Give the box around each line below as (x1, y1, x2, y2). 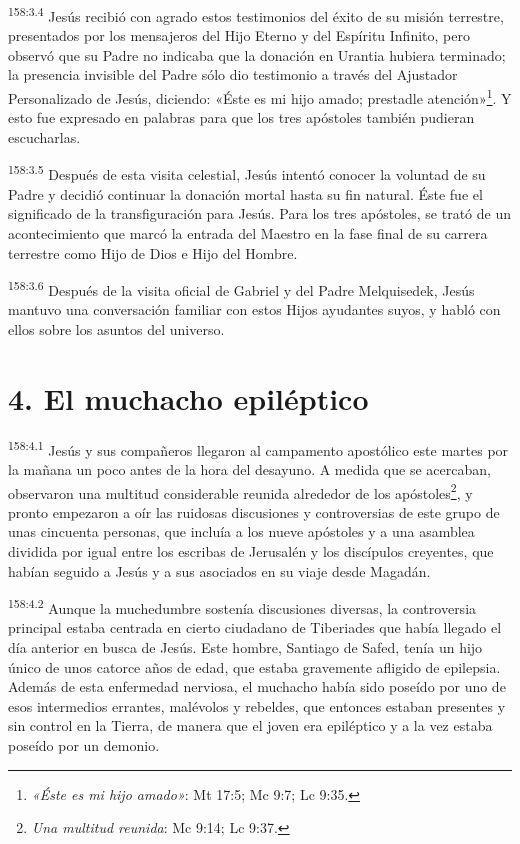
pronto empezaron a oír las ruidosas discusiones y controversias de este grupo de (8, 501, 500, 522)
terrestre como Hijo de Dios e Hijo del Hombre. (8, 242, 298, 263)
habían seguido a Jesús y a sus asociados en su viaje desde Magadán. (8, 560, 431, 581)
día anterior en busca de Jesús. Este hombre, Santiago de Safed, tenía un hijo (8, 636, 483, 657)
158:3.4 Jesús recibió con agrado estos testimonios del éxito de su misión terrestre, (8, 3, 504, 26)
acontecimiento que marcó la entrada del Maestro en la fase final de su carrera (8, 222, 488, 243)
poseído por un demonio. (8, 734, 160, 755)
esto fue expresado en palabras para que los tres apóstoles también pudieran (8, 107, 475, 128)
